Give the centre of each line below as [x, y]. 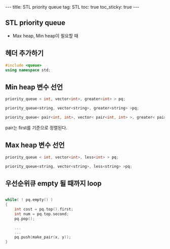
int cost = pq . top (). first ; [44, 209]
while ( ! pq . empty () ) [29, 200]
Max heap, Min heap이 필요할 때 [45, 35]
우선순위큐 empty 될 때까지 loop [54, 183]
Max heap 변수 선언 [35, 145]
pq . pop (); [25, 219]
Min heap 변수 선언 [34, 87]
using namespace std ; [28, 70]
